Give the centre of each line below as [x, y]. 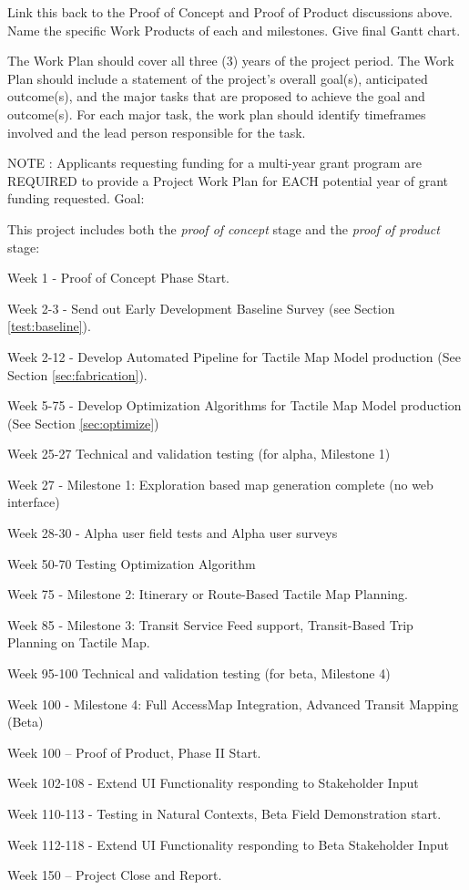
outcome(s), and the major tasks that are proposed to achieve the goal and [216, 96]
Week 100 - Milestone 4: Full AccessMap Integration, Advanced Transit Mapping [233, 704]
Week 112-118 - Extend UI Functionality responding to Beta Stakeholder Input [228, 844]
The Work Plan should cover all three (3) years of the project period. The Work [231, 61]
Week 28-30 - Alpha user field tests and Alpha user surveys [173, 533]
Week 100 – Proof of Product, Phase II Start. [134, 752]
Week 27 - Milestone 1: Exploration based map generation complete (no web [220, 484]
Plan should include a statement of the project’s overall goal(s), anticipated [218, 78]
